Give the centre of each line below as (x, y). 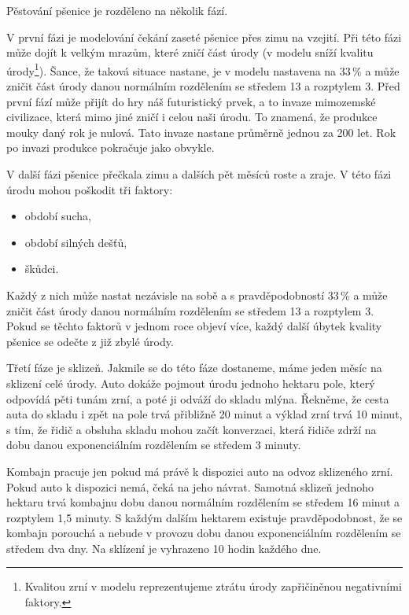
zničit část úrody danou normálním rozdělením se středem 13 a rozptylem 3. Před (203, 86)
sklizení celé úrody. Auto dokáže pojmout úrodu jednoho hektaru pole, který (191, 383)
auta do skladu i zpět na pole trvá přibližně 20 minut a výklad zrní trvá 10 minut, (204, 414)
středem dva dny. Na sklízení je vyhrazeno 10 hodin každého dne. (164, 548)
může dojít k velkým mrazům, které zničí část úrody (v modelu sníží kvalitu (190, 52)
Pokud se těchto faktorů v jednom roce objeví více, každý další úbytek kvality (194, 326)
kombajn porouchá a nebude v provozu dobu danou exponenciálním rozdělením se (204, 533)
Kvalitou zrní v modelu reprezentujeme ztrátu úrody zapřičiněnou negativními (213, 586)
